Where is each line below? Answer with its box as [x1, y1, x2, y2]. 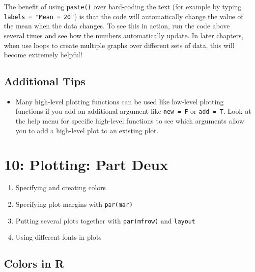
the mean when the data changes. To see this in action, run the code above [4, 21, 230, 31]
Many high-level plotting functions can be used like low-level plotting [15, 96, 224, 106]
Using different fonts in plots [15, 232, 102, 242]
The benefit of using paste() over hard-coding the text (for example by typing [4, 1, 242, 11]
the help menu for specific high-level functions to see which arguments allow [15, 116, 244, 126]
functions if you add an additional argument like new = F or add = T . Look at [15, 106, 251, 116]
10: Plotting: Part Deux [4, 154, 169, 174]
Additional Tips [4, 74, 85, 89]
